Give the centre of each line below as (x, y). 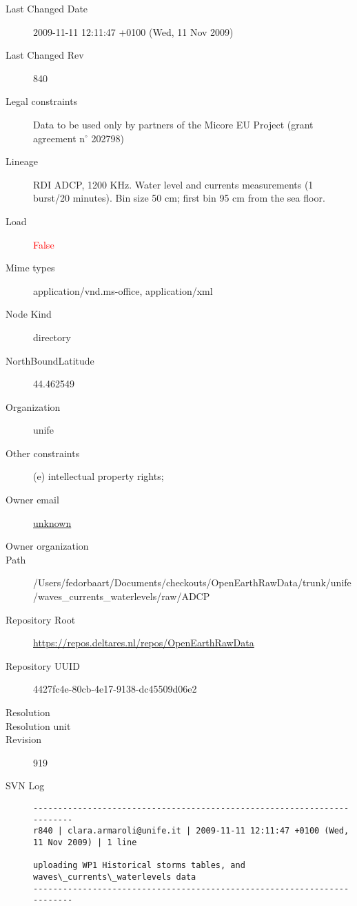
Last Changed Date (47, 8)
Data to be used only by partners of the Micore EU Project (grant (173, 124)
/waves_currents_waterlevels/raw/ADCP (122, 596)
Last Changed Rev (45, 55)
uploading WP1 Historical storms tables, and (139, 866)
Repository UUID (43, 665)
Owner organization (47, 546)
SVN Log (25, 785)
